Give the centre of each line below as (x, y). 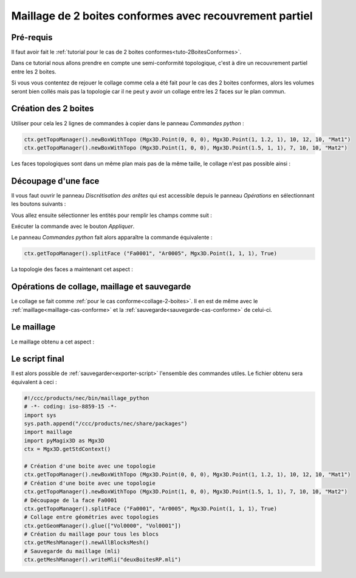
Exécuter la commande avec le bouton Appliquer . (73, 226)
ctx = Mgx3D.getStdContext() (67, 449)
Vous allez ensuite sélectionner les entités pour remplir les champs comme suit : (112, 215)
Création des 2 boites (53, 108)
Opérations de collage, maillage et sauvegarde (101, 287)
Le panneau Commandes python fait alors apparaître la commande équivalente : (112, 238)
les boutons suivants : (39, 204)
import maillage (48, 432)
